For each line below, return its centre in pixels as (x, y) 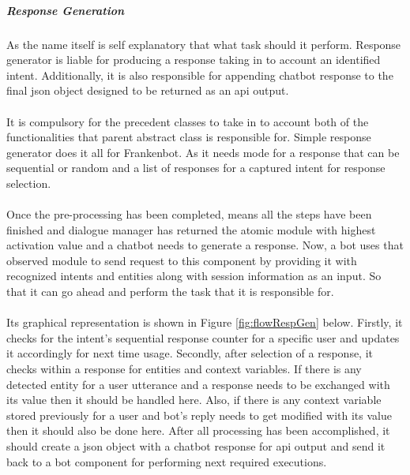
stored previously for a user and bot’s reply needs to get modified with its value (199, 415)
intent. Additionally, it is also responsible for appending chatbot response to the (200, 75)
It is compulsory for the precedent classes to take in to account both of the (188, 121)
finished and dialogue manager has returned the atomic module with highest (191, 229)
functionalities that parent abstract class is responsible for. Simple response (189, 137)
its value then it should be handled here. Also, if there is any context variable (194, 400)
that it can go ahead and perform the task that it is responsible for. (170, 292)
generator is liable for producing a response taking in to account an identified (194, 60)
